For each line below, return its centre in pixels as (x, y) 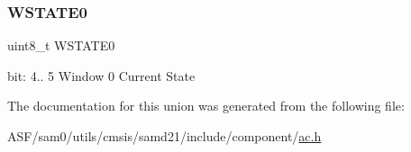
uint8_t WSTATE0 (61, 45)
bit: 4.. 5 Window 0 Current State (101, 75)
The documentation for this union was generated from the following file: (206, 106)
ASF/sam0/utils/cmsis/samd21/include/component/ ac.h (164, 136)
